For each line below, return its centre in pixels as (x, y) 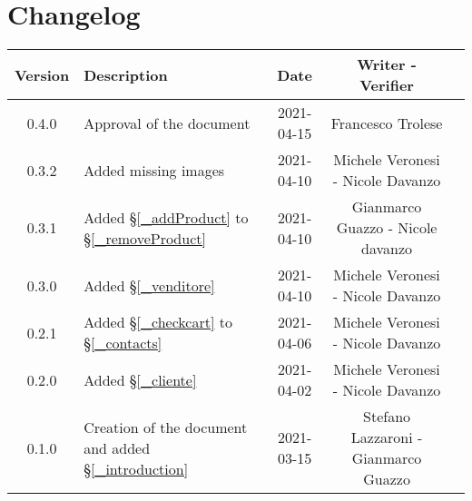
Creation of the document (166, 427)
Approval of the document (167, 123)
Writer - (387, 64)
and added (117, 447)
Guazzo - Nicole (387, 228)
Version (42, 74)
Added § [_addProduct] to (166, 217)
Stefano (387, 417)
